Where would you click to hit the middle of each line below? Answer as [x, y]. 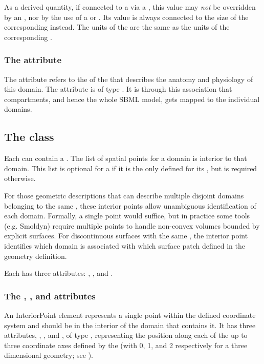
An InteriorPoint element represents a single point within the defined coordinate [130, 315]
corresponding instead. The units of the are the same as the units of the [117, 27]
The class [29, 137]
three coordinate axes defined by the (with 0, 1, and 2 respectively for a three [126, 345]
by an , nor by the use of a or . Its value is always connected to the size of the [126, 17]
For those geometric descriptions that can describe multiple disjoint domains [124, 195]
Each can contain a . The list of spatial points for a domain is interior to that [126, 158]
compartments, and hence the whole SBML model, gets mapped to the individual [132, 99]
